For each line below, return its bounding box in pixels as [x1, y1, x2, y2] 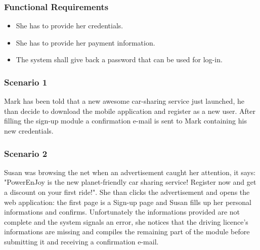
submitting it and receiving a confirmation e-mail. [4, 236, 159, 246]
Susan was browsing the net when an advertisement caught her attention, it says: [4, 166, 256, 177]
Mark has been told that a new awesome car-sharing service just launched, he [4, 96, 244, 106]
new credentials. [4, 126, 54, 136]
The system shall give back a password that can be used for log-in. [16, 54, 223, 65]
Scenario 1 [4, 75, 48, 88]
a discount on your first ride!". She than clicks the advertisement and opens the [4, 187, 250, 197]
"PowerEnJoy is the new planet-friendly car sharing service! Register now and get [4, 177, 256, 187]
